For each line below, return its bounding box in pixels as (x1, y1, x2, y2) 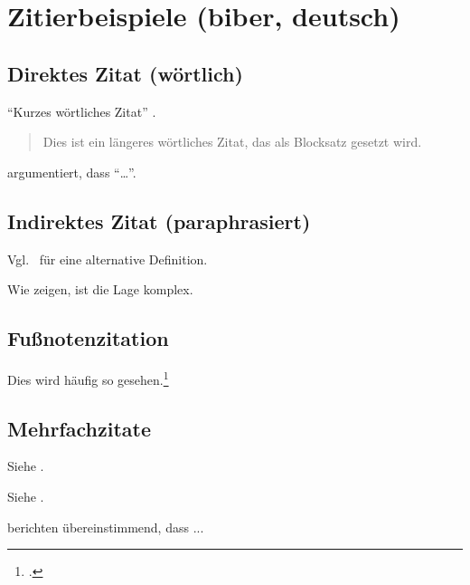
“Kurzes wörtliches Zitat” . (7, 101, 156, 120)
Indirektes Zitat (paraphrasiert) (7, 206, 311, 235)
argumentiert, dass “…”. (7, 162, 136, 181)
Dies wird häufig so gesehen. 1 (7, 367, 169, 388)
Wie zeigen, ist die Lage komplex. (7, 280, 193, 299)
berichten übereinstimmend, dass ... (7, 517, 204, 536)
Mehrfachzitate (7, 414, 151, 442)
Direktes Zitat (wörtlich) (7, 59, 243, 87)
